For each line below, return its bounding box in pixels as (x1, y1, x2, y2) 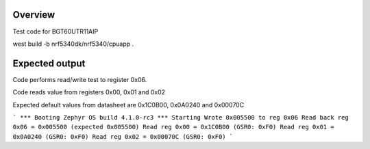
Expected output (12, 57, 86, 69)
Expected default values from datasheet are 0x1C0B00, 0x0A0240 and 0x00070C (12, 100, 245, 109)
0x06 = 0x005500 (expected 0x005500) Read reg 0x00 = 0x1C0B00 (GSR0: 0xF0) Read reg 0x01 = (12, 123, 335, 131)
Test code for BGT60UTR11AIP (12, 27, 99, 36)
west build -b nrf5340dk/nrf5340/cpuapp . (12, 40, 134, 48)
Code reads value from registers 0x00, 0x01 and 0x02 (12, 88, 166, 96)
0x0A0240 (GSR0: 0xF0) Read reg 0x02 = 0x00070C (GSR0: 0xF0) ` (12, 133, 234, 140)
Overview (12, 9, 56, 21)
